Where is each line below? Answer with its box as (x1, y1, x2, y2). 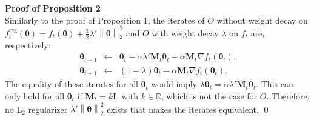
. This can (256, 78, 293, 90)
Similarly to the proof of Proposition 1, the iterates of (5, 13, 205, 26)
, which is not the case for (161, 89, 258, 102)
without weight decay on (216, 13, 308, 26)
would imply (151, 78, 198, 90)
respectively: (5, 38, 51, 51)
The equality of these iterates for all (5, 78, 138, 90)
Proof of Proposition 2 (5, 2, 101, 14)
